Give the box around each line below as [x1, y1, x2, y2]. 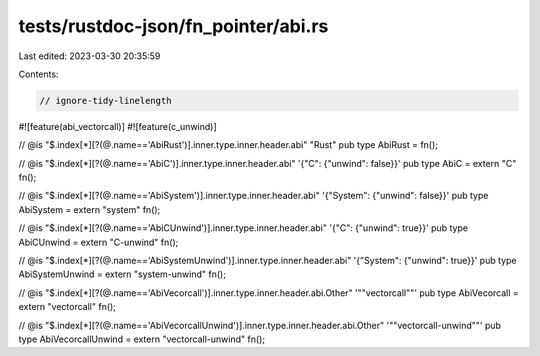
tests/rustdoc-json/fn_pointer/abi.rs [18, 15, 329, 37]
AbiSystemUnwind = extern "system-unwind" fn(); [18, 268, 227, 280]
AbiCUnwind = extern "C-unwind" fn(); [18, 236, 179, 248]
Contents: [18, 68, 59, 80]
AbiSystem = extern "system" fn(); [18, 203, 161, 215]
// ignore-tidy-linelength [39, 95, 172, 106]
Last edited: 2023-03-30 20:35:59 [18, 50, 161, 62]
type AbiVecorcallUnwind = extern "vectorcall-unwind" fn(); [18, 333, 265, 345]
